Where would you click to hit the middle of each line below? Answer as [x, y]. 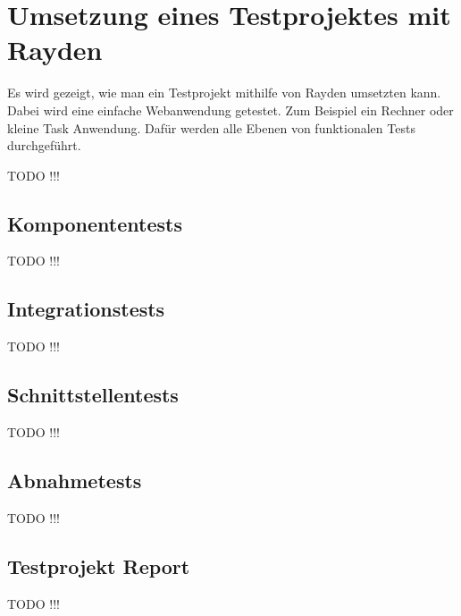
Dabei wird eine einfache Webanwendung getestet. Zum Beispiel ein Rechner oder [230, 110]
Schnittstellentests [93, 395]
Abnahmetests [75, 481]
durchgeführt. [44, 145]
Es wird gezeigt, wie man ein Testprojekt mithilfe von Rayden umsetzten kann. [224, 93]
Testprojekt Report [99, 565]
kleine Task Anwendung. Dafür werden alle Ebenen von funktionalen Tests [211, 127]
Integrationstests [86, 309]
